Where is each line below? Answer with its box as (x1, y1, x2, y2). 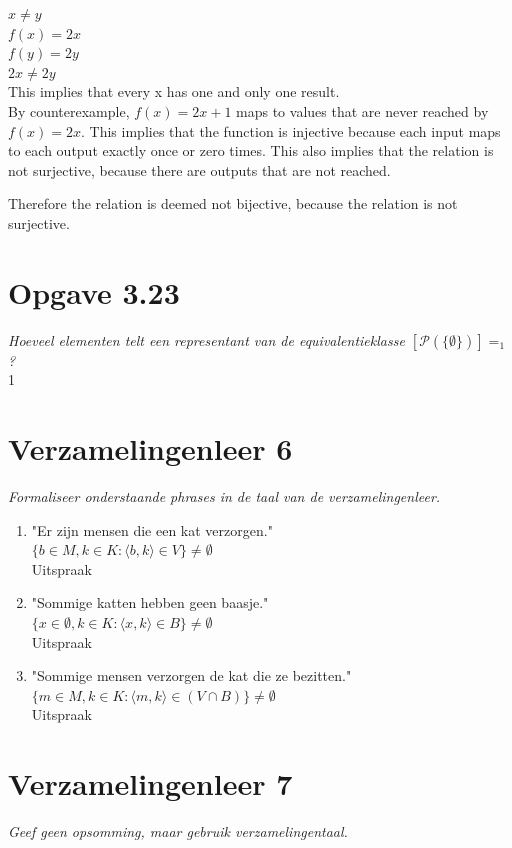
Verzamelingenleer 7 (8, 763, 293, 804)
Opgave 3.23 (8, 271, 180, 312)
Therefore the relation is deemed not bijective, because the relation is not (8, 193, 458, 214)
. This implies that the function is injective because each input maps (81, 120, 501, 141)
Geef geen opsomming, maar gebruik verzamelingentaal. (8, 821, 348, 842)
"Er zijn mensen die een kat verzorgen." (31, 519, 273, 540)
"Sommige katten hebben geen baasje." (31, 592, 269, 613)
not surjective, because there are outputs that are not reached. (8, 159, 391, 180)
